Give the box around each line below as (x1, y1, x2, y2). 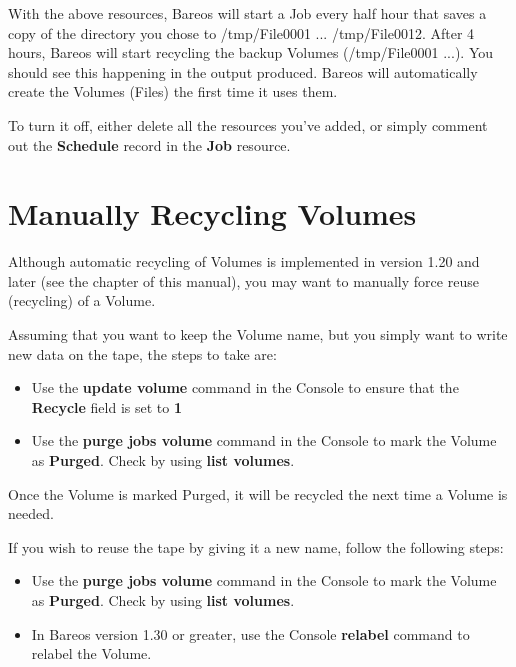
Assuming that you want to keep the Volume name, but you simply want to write (8, 324, 508, 345)
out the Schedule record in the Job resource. (8, 134, 291, 155)
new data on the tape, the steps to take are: (8, 343, 277, 364)
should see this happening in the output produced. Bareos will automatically (8, 61, 478, 82)
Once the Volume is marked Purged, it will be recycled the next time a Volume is (8, 483, 508, 504)
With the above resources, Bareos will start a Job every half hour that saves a (8, 3, 487, 23)
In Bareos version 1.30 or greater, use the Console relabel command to (31, 623, 470, 644)
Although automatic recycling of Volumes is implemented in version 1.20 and (8, 251, 480, 272)
